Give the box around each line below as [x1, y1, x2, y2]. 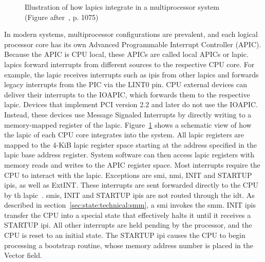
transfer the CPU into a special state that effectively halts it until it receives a [4, 209, 251, 220]
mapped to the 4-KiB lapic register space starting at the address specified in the [4, 139, 257, 150]
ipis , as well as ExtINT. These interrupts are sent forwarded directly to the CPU [4, 179, 258, 190]
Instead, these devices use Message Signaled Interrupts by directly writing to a [4, 109, 252, 119]
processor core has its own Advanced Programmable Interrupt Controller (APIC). [4, 38, 261, 49]
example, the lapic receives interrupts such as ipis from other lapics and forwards [4, 69, 259, 79]
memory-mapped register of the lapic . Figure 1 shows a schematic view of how [4, 119, 252, 130]
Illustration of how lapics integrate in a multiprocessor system [25, 2, 220, 12]
